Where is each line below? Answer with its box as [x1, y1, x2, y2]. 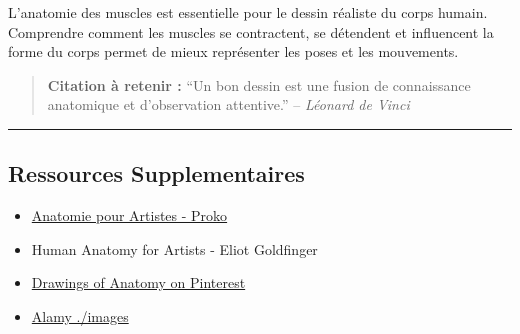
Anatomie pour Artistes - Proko [31, 205, 228, 226]
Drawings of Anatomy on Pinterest [31, 272, 246, 293]
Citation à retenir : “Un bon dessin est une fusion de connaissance [47, 74, 471, 95]
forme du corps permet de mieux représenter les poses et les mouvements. [8, 41, 459, 62]
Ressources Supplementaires [8, 158, 305, 189]
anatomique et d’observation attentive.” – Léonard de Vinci [47, 94, 410, 115]
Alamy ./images [31, 305, 129, 326]
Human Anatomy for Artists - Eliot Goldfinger [31, 238, 318, 259]
